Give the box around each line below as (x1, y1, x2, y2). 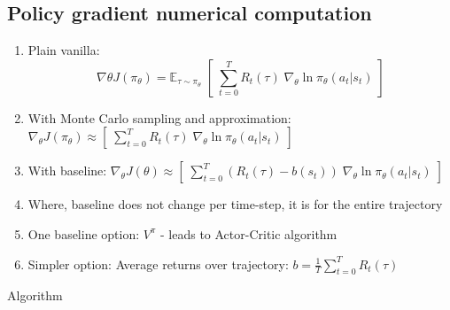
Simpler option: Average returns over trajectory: (27, 254, 289, 273)
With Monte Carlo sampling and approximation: (27, 108, 291, 127)
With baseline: (27, 161, 107, 180)
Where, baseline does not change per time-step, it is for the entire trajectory (27, 195, 443, 213)
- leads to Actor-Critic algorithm (159, 224, 337, 243)
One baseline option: (27, 224, 140, 243)
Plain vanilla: (27, 41, 100, 59)
